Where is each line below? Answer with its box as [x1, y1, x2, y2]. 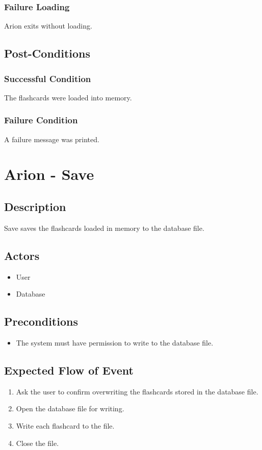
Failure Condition [4, 114, 78, 126]
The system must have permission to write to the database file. [16, 337, 214, 348]
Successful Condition [4, 72, 91, 85]
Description [4, 198, 66, 214]
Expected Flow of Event [4, 362, 134, 378]
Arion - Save [4, 164, 94, 184]
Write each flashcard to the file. [16, 420, 115, 431]
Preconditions [4, 313, 78, 329]
